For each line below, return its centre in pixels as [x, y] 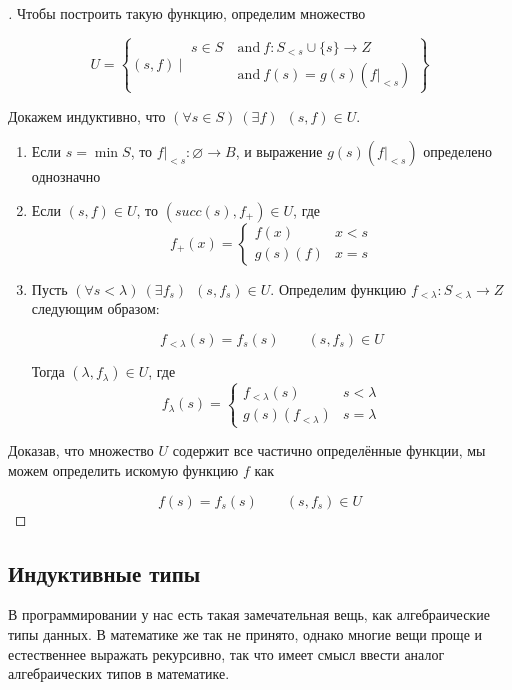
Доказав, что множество [81, 450]
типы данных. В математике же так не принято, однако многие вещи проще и [245, 634]
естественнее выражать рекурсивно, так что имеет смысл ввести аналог [226, 653]
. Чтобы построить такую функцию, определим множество [187, 13]
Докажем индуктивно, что [87, 115]
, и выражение [279, 151]
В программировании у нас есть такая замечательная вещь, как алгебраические [249, 614]
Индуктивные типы [104, 572]
